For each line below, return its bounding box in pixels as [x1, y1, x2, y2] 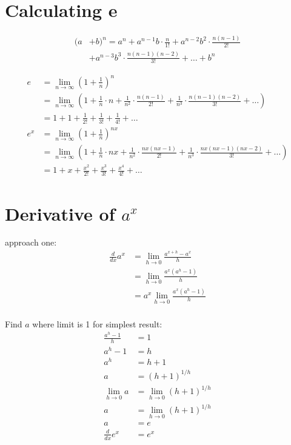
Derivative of [5, 201, 115, 226]
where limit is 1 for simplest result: [32, 317, 162, 330]
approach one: [5, 236, 57, 249]
